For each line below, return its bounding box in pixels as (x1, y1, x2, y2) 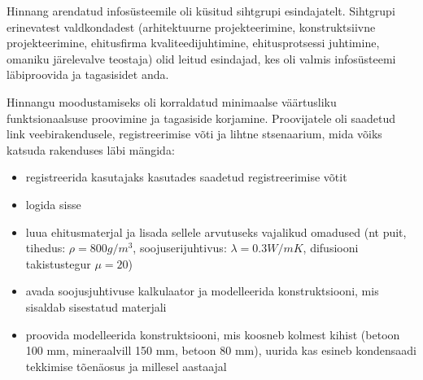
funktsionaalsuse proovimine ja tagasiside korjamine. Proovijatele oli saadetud (7, 109, 395, 126)
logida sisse (25, 195, 81, 212)
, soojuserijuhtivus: (133, 239, 227, 256)
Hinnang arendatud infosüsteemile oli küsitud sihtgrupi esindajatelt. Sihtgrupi (7, 2, 395, 19)
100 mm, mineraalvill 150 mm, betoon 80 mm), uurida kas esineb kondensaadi (25, 342, 416, 359)
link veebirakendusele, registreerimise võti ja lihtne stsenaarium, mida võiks (7, 125, 382, 142)
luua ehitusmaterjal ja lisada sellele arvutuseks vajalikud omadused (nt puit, (25, 223, 407, 240)
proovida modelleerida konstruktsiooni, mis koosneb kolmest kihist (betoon (25, 325, 400, 343)
